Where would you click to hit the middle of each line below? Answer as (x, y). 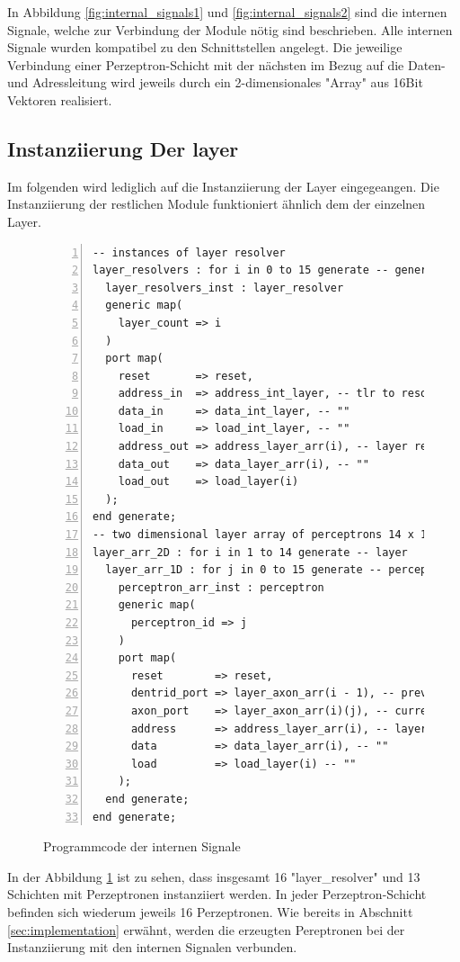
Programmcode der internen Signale (142, 846)
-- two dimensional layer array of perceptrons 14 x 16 (263, 535)
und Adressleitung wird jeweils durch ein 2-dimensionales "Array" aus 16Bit (215, 82)
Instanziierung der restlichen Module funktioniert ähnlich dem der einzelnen (217, 204)
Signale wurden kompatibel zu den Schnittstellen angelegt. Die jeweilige (205, 47)
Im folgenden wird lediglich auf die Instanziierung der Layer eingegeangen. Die (223, 186)
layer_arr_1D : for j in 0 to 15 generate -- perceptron (279, 570)
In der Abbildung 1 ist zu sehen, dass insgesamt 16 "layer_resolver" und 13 (214, 876)
